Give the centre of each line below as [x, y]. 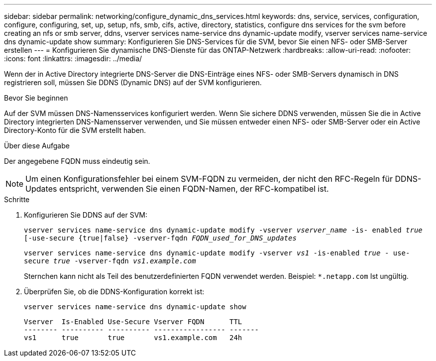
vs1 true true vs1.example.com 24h [133, 338]
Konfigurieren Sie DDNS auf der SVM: [86, 215]
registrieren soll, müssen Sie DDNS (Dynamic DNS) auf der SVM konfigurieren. [133, 82]
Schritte [17, 199]
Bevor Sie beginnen [36, 98]
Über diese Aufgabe [37, 146]
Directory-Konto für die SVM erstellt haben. [75, 130]
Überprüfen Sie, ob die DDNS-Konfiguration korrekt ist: [114, 292]
